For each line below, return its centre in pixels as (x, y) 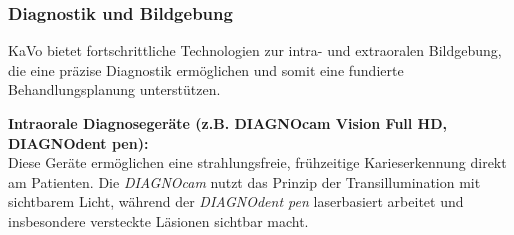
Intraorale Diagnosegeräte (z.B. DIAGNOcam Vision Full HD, (228, 123)
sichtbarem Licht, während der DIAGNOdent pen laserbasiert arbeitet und (236, 201)
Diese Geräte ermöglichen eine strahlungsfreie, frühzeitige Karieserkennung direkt (257, 162)
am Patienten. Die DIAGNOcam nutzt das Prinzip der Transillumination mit (244, 181)
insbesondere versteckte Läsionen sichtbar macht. (158, 220)
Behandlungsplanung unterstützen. (114, 89)
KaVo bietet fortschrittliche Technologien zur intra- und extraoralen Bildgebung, (255, 50)
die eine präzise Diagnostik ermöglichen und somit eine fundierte (206, 69)
